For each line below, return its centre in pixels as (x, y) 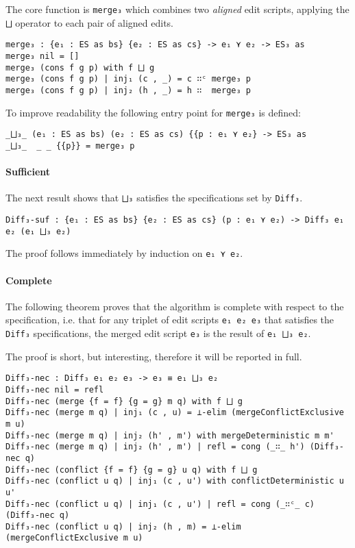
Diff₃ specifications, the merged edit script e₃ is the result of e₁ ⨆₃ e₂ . (158, 333)
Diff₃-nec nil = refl (55, 389)
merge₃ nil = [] (42, 56)
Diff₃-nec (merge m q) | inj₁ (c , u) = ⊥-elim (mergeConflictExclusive (175, 413)
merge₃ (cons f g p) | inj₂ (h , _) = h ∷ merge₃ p (128, 90)
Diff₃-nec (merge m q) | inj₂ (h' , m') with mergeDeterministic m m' (170, 435)
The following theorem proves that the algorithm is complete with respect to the (175, 306)
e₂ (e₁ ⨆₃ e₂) (38, 231)
